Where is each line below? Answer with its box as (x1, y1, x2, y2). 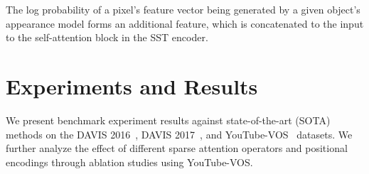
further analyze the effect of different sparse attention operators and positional (6, 141, 348, 156)
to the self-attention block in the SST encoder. (6, 30, 208, 45)
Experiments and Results (6, 71, 258, 100)
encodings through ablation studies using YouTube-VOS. (6, 154, 253, 169)
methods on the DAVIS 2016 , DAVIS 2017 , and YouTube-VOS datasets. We (6, 126, 353, 141)
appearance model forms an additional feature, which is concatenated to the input (6, 16, 364, 31)
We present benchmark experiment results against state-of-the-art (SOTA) (6, 112, 331, 127)
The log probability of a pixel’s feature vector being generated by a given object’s (6, 2, 360, 16)
